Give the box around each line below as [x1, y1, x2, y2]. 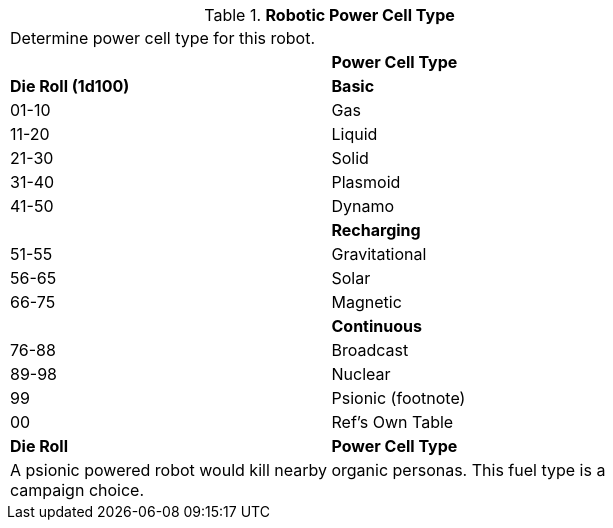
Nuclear [331, 364, 391, 384]
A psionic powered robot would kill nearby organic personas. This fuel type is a [10, 460, 606, 480]
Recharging [331, 220, 421, 240]
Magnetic [331, 292, 402, 312]
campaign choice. [10, 480, 145, 500]
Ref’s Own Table [331, 412, 454, 432]
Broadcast [331, 340, 409, 360]
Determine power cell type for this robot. [10, 28, 316, 48]
